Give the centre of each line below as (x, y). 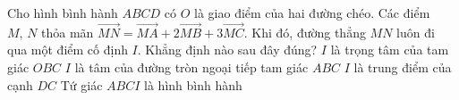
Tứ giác (81, 84)
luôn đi (416, 32)
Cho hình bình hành (63, 12)
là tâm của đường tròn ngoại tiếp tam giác (191, 67)
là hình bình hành (193, 84)
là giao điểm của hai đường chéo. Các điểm (312, 12)
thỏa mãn (68, 32)
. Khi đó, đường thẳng (305, 32)
